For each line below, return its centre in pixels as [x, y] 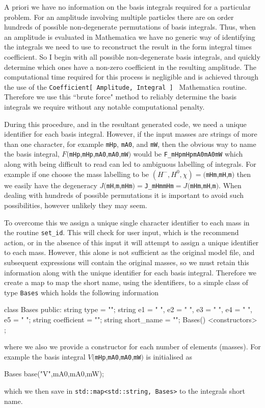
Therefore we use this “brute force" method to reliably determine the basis [121, 97]
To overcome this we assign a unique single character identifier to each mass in [127, 222]
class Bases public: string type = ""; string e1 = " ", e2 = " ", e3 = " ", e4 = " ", [128, 309]
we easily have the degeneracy [51, 185]
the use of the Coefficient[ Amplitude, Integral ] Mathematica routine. [126, 86]
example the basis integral [45, 356]
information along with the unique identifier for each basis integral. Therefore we [130, 272]
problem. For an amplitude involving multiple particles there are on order [119, 17]
